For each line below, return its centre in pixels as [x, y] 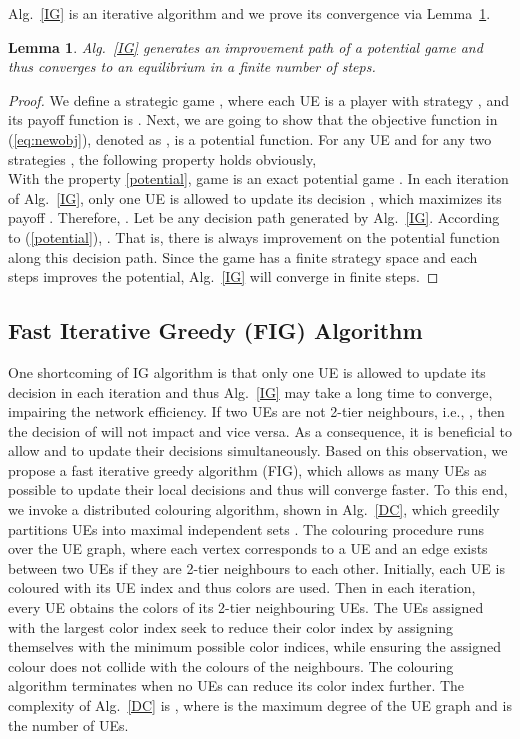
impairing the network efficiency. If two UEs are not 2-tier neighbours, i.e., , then [256, 411]
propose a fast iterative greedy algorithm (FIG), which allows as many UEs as [247, 469]
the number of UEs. [68, 724]
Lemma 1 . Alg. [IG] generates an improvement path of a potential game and [245, 46]
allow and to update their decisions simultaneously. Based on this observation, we [258, 450]
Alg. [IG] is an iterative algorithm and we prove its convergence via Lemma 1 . [249, 13]
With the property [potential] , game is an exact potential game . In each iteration [258, 178]
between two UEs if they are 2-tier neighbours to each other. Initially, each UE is [256, 567]
